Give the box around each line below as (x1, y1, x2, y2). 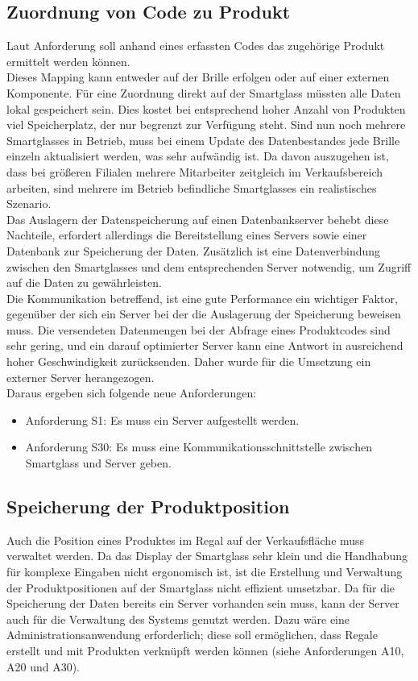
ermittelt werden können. (6, 52, 130, 69)
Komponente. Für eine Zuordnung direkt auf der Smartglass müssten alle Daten (6, 84, 401, 101)
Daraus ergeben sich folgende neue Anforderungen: (6, 384, 257, 401)
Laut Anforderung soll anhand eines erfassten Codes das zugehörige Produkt (6, 37, 385, 54)
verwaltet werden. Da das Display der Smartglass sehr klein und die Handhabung (6, 547, 408, 564)
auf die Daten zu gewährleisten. (6, 274, 162, 291)
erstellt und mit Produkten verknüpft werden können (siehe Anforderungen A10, (6, 642, 404, 658)
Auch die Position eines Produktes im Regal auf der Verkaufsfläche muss (6, 531, 365, 548)
